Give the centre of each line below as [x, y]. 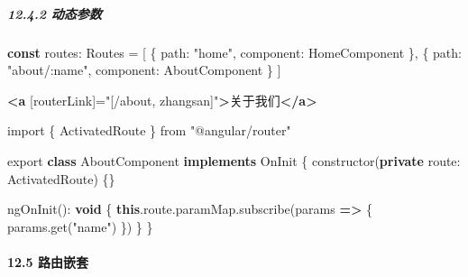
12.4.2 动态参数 [55, 13]
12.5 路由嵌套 [48, 261]
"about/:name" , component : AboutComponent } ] [144, 70]
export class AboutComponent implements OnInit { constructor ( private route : [234, 160]
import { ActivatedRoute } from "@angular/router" [149, 130]
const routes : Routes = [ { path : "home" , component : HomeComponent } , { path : [234, 52]
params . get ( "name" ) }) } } [80, 226]
